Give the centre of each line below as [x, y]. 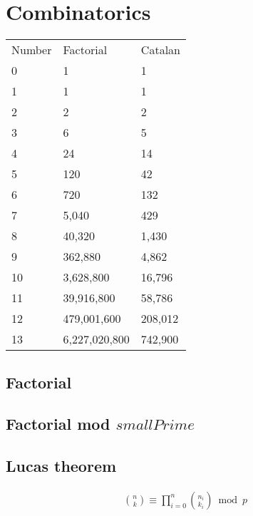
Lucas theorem [61, 466]
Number [32, 50]
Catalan [160, 50]
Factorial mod [58, 424]
